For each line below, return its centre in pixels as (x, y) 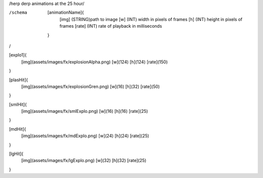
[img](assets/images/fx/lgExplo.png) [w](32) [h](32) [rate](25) (84, 160)
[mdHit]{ (18, 129)
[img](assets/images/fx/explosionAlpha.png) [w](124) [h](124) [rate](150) (94, 62)
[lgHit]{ (16, 154)
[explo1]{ (18, 55)
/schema (18, 13)
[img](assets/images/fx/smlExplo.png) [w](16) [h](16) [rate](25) (85, 111)
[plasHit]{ (19, 80)
